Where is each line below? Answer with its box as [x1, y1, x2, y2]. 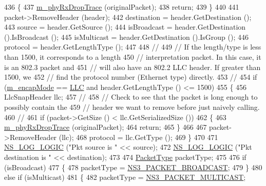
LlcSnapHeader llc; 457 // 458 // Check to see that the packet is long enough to [4, 91, 258, 102]
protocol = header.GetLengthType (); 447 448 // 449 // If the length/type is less [4, 41, 261, 52]
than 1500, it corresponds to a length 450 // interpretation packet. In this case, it [4, 51, 261, 62]
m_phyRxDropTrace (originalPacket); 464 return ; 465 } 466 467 [4, 122, 207, 132]
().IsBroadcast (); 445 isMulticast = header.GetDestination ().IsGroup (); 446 [4, 31, 249, 42]
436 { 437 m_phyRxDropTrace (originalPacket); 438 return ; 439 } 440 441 [4, 2, 239, 12]
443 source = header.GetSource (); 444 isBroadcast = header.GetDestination [4, 21, 246, 32]
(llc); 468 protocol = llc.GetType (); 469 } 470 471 [59, 131, 218, 142]
